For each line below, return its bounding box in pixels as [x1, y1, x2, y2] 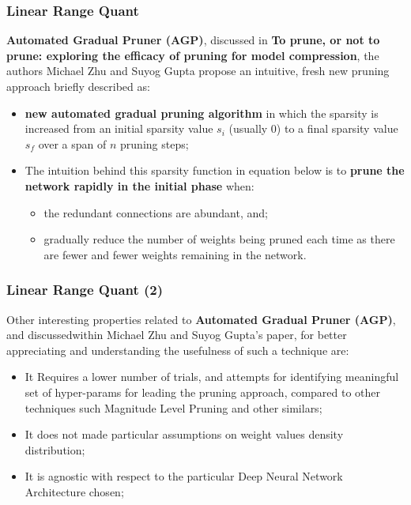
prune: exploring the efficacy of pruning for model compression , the [6, 47, 379, 63]
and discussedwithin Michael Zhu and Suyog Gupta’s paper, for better [6, 326, 347, 343]
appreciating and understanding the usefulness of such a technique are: [6, 341, 349, 358]
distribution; [25, 441, 85, 458]
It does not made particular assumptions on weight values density [25, 426, 344, 443]
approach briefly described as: [6, 78, 150, 94]
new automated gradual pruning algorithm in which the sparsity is [25, 104, 379, 121]
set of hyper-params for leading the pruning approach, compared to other [25, 383, 381, 400]
